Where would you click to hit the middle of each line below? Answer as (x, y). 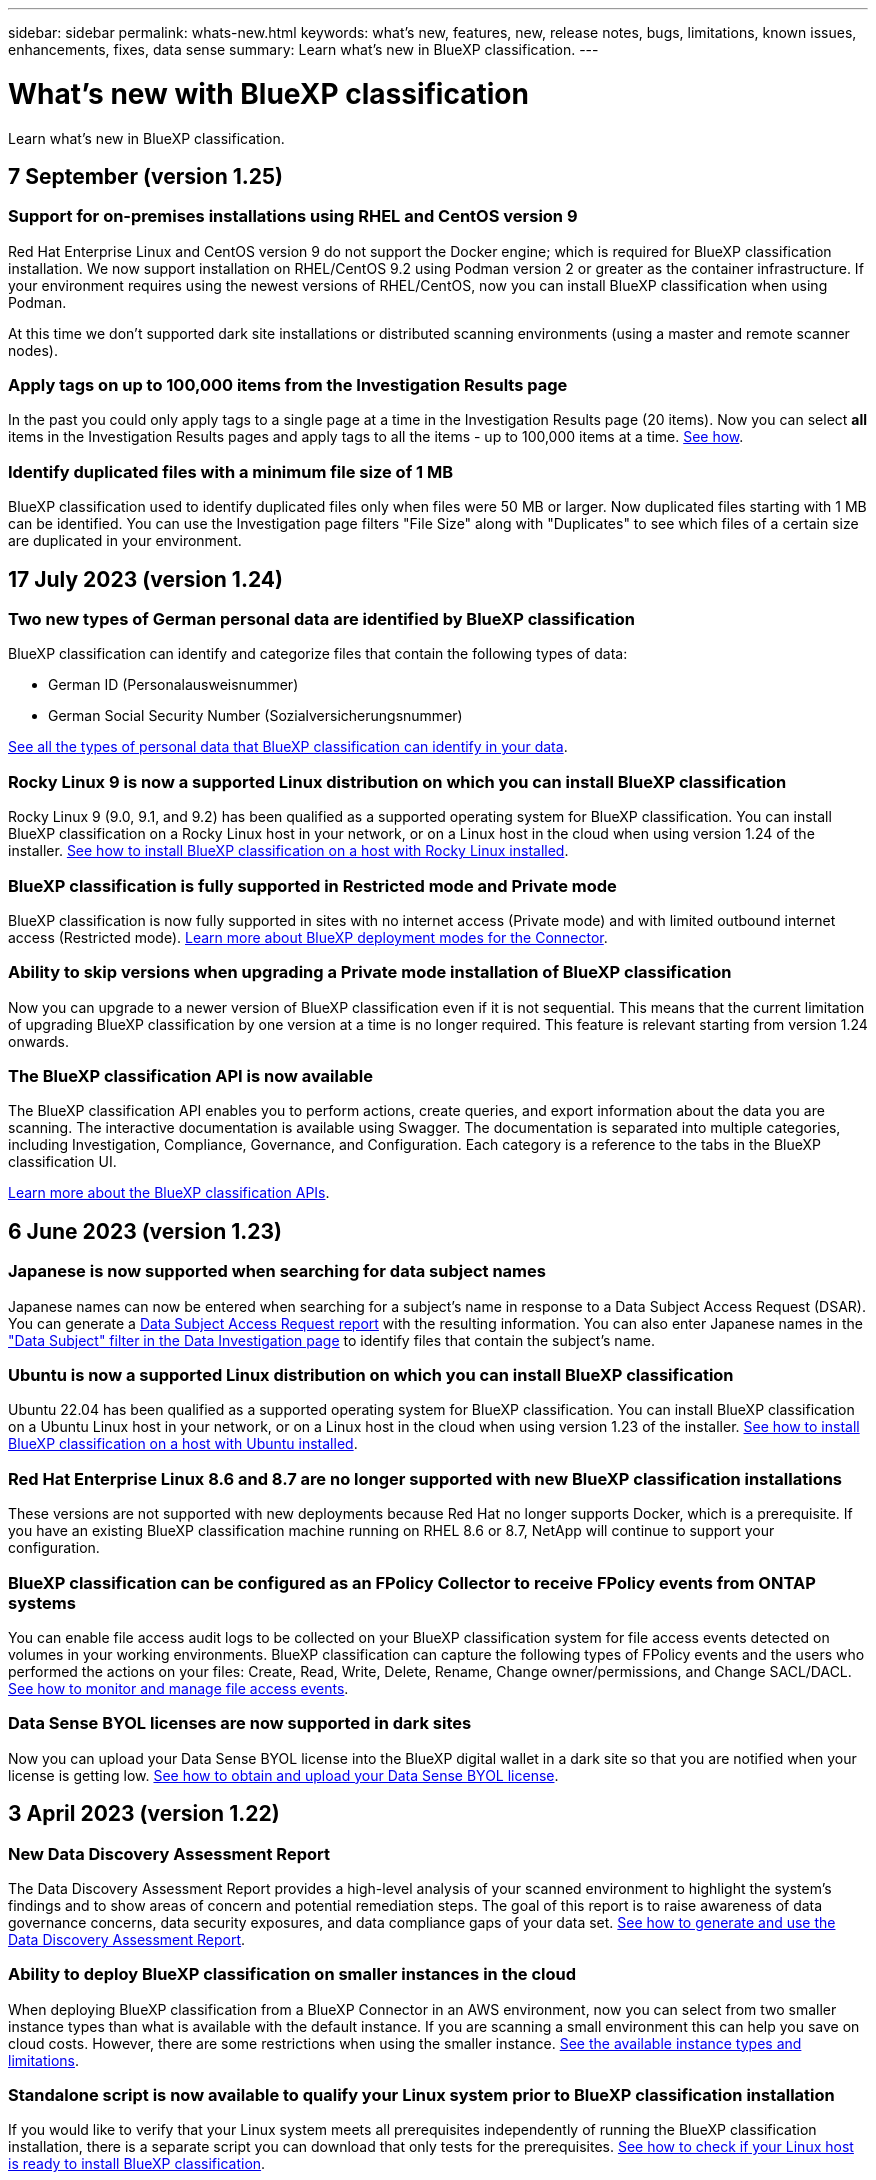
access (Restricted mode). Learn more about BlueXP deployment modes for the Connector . (308, 937)
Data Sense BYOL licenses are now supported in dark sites (240, 1723)
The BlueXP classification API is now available (190, 1076)
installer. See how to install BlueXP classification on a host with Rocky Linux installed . (288, 851)
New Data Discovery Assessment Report (169, 1853)
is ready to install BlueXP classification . (137, 2164)
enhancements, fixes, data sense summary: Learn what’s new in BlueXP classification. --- (303, 49)
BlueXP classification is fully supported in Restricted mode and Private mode (312, 885)
